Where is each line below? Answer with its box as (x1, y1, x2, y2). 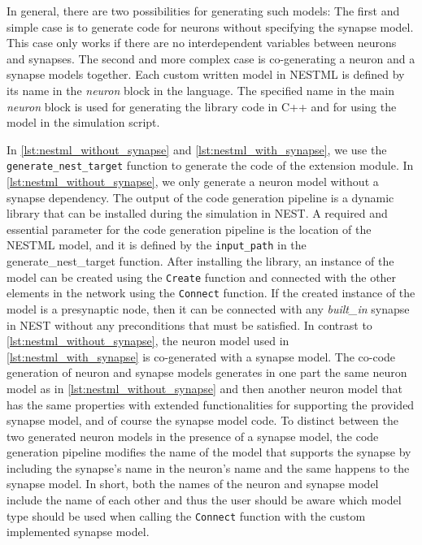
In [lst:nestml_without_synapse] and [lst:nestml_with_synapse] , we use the (7, 141, 387, 158)
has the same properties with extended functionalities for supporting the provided (7, 396, 415, 413)
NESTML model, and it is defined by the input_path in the (7, 236, 307, 253)
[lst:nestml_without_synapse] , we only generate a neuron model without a (7, 173, 379, 189)
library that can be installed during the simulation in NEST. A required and (7, 205, 388, 222)
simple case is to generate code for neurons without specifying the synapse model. (7, 18, 414, 35)
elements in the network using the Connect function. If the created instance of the (7, 284, 415, 301)
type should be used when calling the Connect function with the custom (7, 507, 366, 524)
